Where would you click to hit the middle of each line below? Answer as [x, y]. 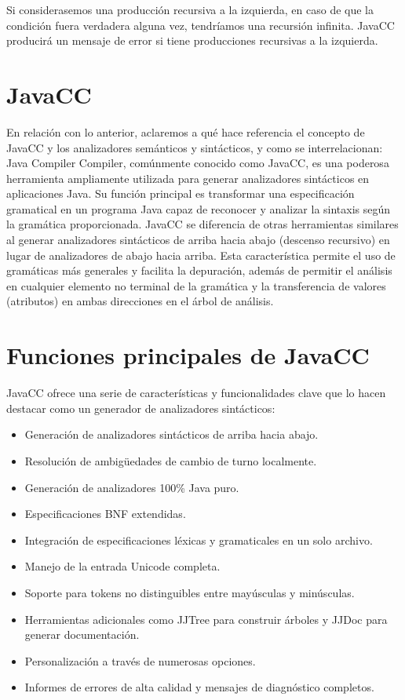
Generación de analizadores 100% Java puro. [132, 487]
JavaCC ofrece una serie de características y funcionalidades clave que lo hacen [196, 393]
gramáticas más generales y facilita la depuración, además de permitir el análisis [199, 270]
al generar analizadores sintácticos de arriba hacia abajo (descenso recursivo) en [198, 240]
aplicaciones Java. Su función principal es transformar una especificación [181, 193]
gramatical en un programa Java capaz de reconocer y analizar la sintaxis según [199, 208]
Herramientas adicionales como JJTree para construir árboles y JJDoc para [206, 619]
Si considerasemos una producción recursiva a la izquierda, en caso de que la [190, 9]
